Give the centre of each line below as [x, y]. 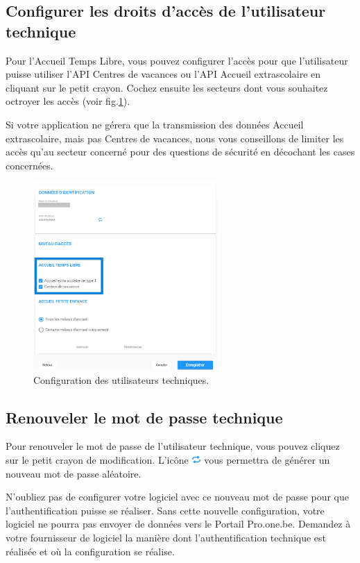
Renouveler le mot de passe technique [144, 417]
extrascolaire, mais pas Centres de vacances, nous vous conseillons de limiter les [175, 138]
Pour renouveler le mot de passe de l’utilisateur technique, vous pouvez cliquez [173, 446]
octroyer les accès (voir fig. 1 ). [68, 101]
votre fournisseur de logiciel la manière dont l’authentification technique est [166, 537]
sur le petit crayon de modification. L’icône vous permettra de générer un [168, 460]
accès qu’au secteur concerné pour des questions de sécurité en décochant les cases [180, 152]
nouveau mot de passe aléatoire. [74, 473]
